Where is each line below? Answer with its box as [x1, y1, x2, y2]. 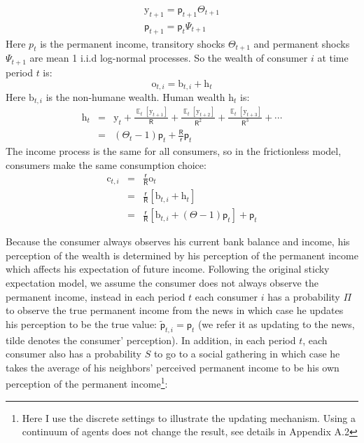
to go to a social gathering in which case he [153, 346, 340, 361]
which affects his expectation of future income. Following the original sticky [6, 261, 330, 276]
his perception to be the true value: [6, 316, 157, 331]
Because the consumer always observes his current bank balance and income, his [6, 234, 350, 249]
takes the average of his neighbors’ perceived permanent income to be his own [6, 360, 339, 374]
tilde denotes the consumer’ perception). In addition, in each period [6, 332, 296, 347]
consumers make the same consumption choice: [6, 157, 206, 172]
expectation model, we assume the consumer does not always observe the [6, 275, 318, 289]
